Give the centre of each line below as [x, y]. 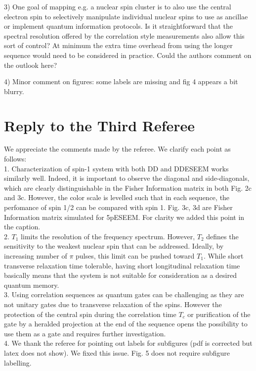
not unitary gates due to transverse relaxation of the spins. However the [113, 304]
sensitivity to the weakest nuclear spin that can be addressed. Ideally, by [114, 246]
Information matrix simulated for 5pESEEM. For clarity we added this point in [124, 217]
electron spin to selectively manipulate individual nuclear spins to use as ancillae [126, 16]
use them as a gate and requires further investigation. [85, 333]
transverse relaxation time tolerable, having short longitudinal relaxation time [122, 265]
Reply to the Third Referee [100, 125]
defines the [222, 236]
